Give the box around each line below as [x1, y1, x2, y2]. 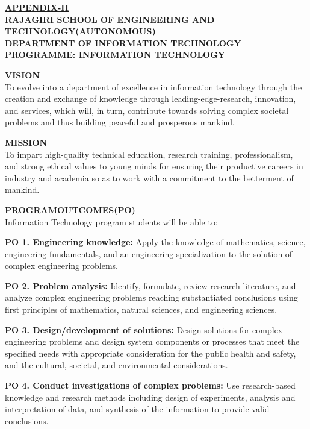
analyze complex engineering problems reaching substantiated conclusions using [5, 291, 298, 304]
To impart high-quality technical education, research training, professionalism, [5, 148, 293, 160]
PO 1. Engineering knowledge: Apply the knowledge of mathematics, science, [5, 236, 306, 248]
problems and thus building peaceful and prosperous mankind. [5, 116, 235, 128]
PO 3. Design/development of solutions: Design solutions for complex [5, 323, 283, 336]
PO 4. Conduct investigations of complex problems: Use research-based [5, 379, 296, 392]
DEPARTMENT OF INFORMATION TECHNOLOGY [5, 36, 241, 49]
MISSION [5, 136, 48, 148]
